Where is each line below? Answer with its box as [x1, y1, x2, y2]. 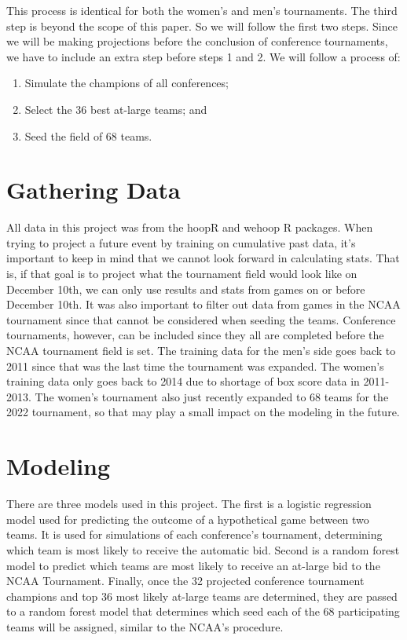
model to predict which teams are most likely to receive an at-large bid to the [6, 557, 380, 573]
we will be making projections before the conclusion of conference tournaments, [6, 33, 388, 49]
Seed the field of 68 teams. [24, 127, 152, 144]
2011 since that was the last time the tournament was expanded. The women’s [6, 357, 384, 374]
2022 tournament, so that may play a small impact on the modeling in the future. [6, 404, 400, 420]
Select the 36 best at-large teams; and [24, 101, 207, 117]
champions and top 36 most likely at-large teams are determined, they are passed [6, 587, 398, 604]
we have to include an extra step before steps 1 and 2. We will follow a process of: [6, 48, 401, 64]
